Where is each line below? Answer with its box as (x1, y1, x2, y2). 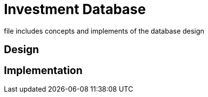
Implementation (4, 64, 83, 77)
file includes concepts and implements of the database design (4, 26, 205, 35)
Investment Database (4, 1, 146, 18)
